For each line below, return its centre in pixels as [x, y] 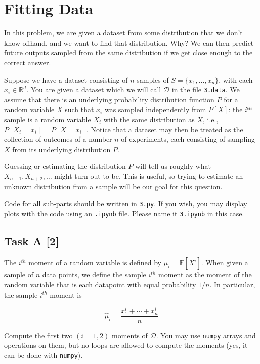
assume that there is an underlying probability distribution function [109, 99]
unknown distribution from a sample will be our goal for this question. [113, 186]
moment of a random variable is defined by [95, 262]
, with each [236, 79]
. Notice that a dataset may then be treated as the [165, 129]
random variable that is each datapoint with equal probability [100, 285]
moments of [129, 335]
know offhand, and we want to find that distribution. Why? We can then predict [129, 42]
